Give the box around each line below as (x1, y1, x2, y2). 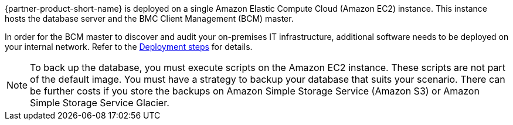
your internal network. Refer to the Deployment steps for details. (5, 42, 253, 52)
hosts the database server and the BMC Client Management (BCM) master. (5, 13, 294, 23)
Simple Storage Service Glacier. (30, 97, 169, 109)
